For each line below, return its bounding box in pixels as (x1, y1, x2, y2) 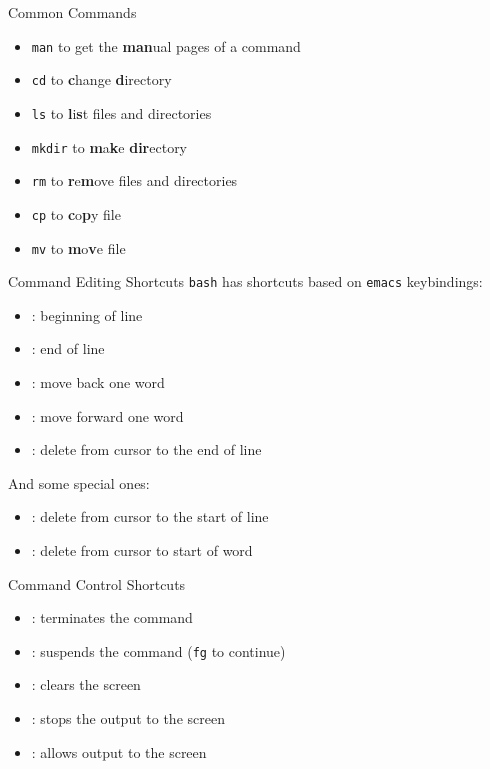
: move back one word (31, 372, 165, 393)
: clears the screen (31, 674, 141, 695)
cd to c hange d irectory (31, 69, 172, 90)
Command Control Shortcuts (8, 573, 186, 594)
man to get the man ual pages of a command (31, 35, 301, 56)
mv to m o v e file (31, 237, 126, 258)
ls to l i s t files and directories (31, 102, 212, 123)
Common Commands (8, 2, 137, 22)
